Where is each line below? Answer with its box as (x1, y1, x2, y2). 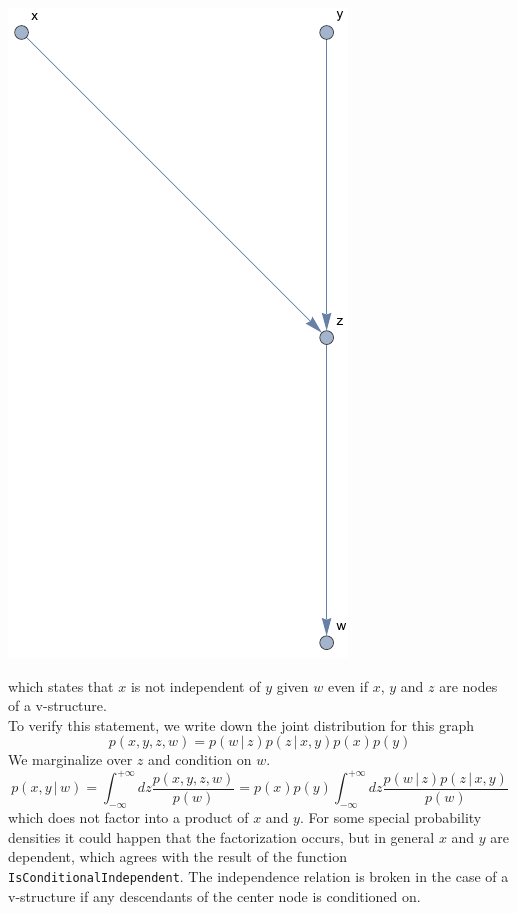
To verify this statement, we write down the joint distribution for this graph (8, 714, 475, 735)
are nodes (439, 675, 498, 696)
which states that (8, 675, 114, 696)
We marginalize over (8, 749, 133, 770)
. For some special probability (299, 807, 482, 828)
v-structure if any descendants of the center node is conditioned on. (8, 885, 421, 906)
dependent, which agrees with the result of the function (8, 846, 347, 867)
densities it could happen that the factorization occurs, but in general (8, 826, 435, 847)
